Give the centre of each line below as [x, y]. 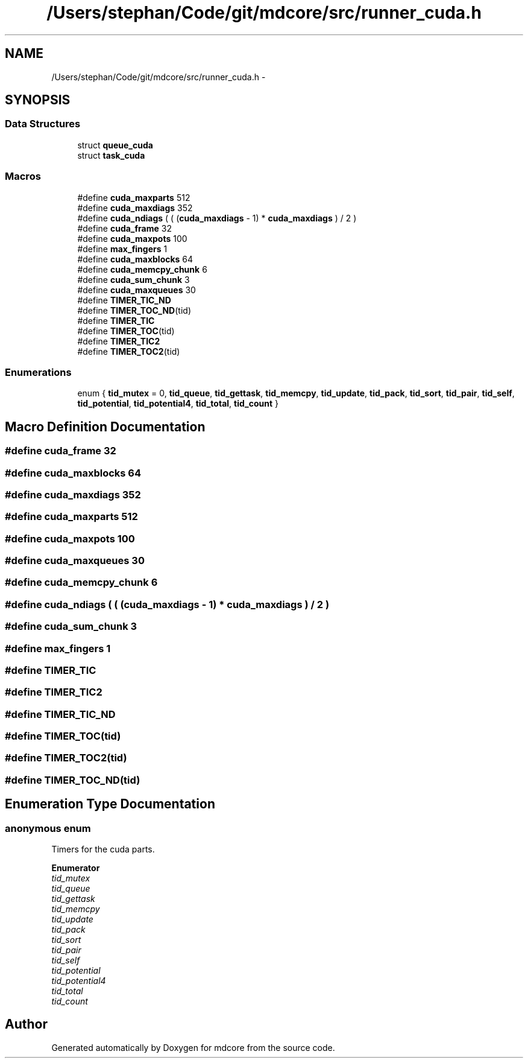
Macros [23, 176]
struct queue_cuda [115, 145]
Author [26, 1024]
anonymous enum [48, 828]
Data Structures [43, 124]
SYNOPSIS [38, 100]
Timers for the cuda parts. [103, 849]
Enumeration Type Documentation [110, 804]
